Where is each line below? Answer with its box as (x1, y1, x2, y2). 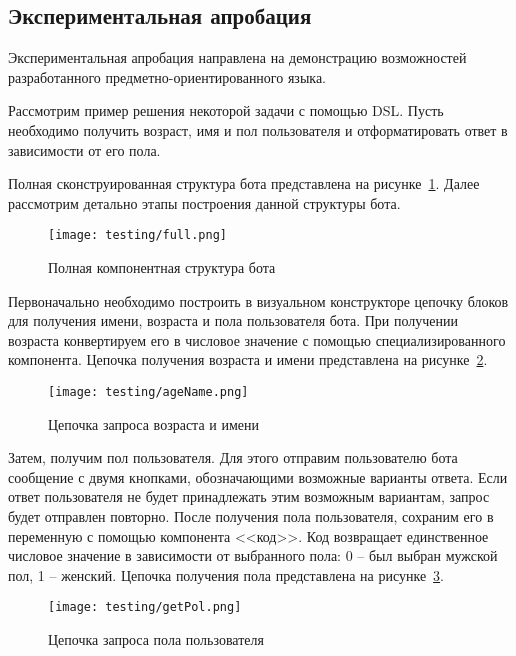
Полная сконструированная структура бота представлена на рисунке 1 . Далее (8, 173, 480, 194)
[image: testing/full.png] (48, 228, 227, 243)
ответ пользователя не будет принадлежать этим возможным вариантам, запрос (8, 486, 490, 507)
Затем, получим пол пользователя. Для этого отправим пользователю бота (8, 447, 458, 468)
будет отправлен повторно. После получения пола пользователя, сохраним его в (8, 506, 494, 527)
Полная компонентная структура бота (48, 257, 276, 278)
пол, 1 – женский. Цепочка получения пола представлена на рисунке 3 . (8, 564, 444, 585)
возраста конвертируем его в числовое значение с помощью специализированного (8, 329, 506, 350)
